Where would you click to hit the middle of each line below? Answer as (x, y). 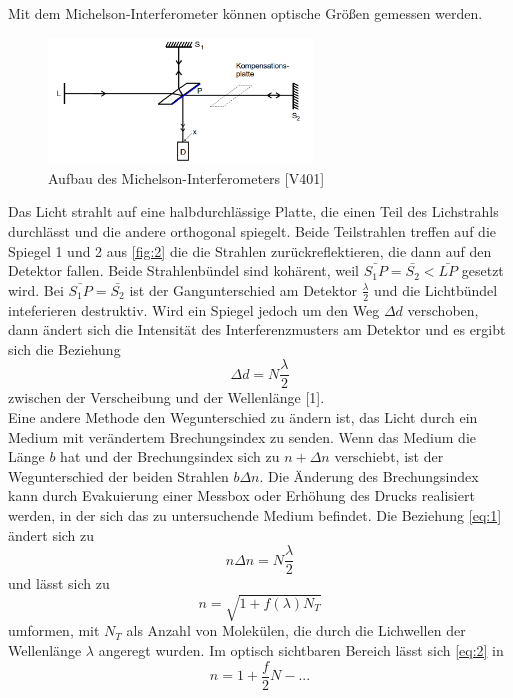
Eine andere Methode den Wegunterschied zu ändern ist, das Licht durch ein (243, 417)
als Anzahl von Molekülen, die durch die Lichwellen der (296, 630)
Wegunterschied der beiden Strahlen (118, 475)
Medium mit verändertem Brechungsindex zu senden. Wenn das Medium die (242, 436)
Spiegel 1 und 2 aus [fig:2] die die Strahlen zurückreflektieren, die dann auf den (250, 250)
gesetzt (482, 270)
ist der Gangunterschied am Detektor (243, 289)
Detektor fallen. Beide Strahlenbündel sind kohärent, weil (184, 270)
